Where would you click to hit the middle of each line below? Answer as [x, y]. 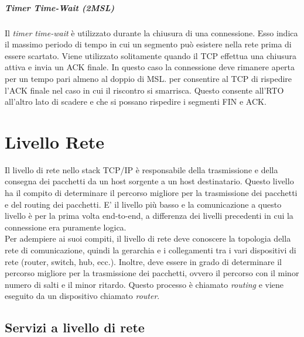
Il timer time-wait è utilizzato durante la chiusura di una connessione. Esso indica [151, 32]
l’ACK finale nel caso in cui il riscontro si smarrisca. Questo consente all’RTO [144, 90]
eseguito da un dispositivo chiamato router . [82, 296]
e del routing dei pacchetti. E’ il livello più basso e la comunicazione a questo [143, 204]
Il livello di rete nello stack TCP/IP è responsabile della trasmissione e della [141, 169]
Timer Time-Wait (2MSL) [60, 7]
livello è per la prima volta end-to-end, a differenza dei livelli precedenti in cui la [149, 216]
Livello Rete [55, 141]
